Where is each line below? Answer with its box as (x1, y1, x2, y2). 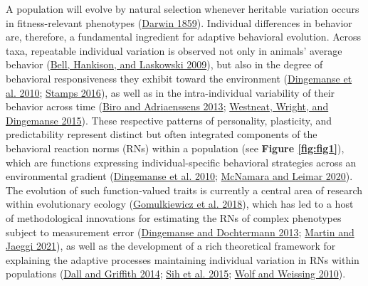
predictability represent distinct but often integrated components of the (6, 127, 317, 142)
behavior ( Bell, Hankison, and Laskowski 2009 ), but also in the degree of (6, 57, 323, 72)
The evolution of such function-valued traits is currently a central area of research (6, 182, 363, 197)
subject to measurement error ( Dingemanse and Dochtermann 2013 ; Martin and (6, 224, 354, 239)
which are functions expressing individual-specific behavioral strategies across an (6, 154, 357, 169)
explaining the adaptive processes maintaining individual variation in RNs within (6, 252, 359, 267)
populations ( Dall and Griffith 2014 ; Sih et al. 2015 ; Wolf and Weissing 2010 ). (6, 266, 346, 281)
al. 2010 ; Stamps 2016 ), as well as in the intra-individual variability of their (6, 85, 335, 100)
